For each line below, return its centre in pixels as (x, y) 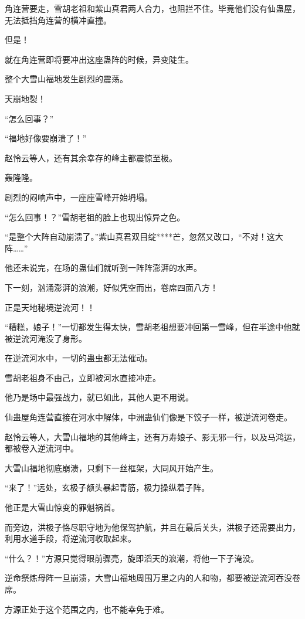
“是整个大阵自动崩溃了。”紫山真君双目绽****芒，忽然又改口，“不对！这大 (144, 237)
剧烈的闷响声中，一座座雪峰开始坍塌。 (79, 197)
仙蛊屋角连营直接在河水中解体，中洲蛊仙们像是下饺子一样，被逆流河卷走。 (148, 417)
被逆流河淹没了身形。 (46, 338)
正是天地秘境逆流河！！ (50, 307)
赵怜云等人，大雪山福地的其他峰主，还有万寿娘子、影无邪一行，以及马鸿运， (152, 436)
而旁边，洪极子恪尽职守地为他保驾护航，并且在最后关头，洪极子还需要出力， (152, 527)
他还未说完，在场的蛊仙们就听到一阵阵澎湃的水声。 (103, 268)
